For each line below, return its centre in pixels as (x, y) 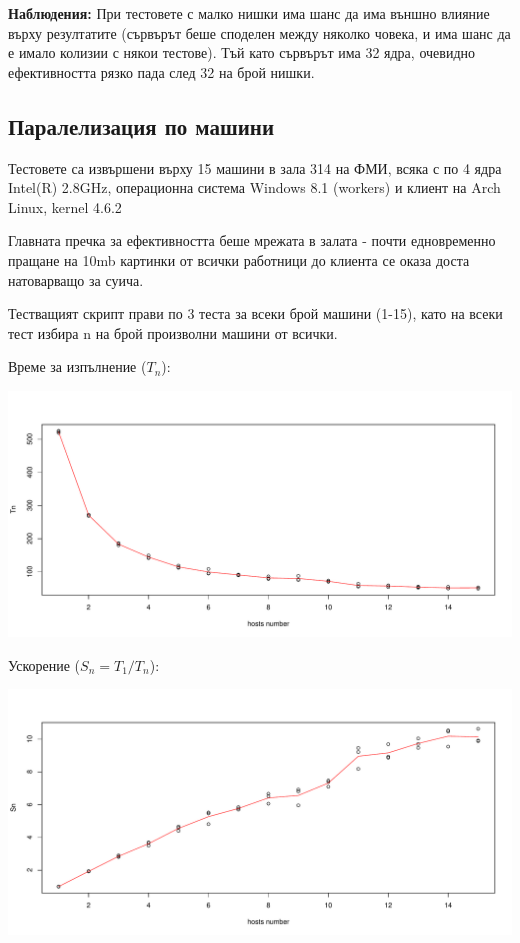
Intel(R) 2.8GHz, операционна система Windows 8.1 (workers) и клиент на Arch (254, 187)
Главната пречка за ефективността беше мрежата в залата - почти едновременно (252, 240)
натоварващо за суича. (76, 279)
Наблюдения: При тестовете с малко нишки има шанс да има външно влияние (249, 13)
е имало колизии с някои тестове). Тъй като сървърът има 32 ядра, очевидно (241, 52)
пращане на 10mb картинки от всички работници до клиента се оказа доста (239, 259)
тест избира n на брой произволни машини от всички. (173, 332)
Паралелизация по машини (141, 125)
